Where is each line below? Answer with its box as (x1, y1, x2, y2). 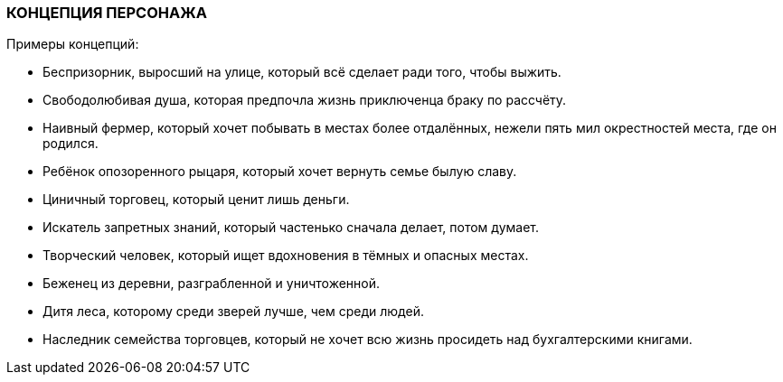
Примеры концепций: (6, 36, 139, 52)
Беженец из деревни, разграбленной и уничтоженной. (42, 275, 381, 292)
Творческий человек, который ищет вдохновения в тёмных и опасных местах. (42, 247, 529, 264)
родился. (42, 135, 99, 152)
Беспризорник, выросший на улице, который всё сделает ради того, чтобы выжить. (42, 64, 561, 80)
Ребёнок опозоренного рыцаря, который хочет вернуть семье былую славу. (42, 163, 517, 180)
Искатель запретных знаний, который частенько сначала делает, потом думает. (42, 219, 539, 236)
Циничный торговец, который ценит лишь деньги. (42, 191, 350, 208)
